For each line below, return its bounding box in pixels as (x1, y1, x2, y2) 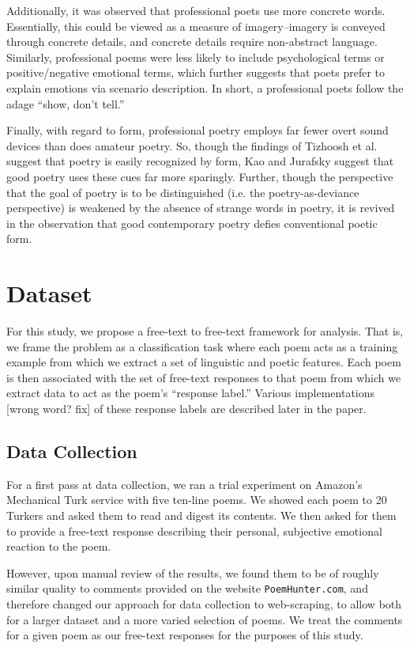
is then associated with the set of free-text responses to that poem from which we (6, 369, 401, 385)
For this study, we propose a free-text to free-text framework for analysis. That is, (6, 323, 404, 339)
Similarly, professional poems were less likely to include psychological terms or (6, 48, 385, 65)
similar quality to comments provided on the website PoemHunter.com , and (6, 580, 368, 597)
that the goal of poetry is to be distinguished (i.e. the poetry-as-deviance (6, 184, 359, 200)
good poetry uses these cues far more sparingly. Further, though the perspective (6, 168, 393, 184)
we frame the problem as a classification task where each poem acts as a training (6, 338, 398, 354)
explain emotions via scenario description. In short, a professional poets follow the (6, 79, 404, 96)
